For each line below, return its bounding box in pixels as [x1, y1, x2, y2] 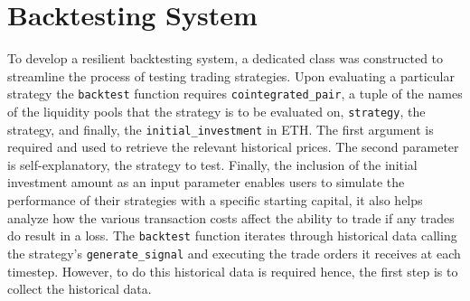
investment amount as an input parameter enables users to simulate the [7, 173, 405, 192]
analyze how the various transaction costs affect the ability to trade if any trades [7, 208, 455, 227]
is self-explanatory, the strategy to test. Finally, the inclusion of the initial [7, 155, 418, 174]
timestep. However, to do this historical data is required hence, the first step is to [7, 261, 458, 280]
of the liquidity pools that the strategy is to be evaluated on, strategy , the [7, 101, 426, 120]
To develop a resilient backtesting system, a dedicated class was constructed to [7, 49, 444, 68]
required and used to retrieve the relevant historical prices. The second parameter [7, 137, 459, 156]
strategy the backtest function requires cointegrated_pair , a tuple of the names [7, 84, 463, 103]
